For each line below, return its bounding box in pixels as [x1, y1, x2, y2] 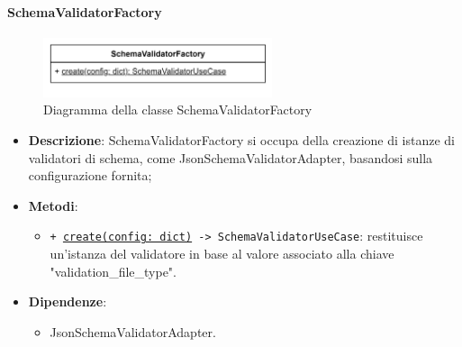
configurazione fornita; [28, 166, 152, 185]
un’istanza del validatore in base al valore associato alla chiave [50, 244, 394, 263]
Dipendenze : [28, 292, 107, 311]
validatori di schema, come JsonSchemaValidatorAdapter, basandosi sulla [28, 148, 433, 167]
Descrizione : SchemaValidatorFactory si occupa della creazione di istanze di [28, 131, 455, 150]
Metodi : [28, 196, 78, 215]
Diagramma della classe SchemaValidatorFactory [43, 100, 313, 119]
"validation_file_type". [50, 261, 177, 280]
